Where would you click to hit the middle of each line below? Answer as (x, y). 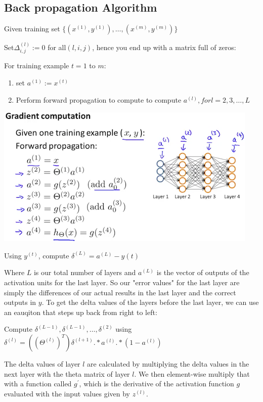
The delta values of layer (42, 363)
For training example (37, 65)
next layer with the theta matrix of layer (67, 373)
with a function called (38, 384)
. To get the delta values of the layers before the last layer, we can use (150, 302)
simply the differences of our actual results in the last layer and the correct (120, 292)
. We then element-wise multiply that (192, 373)
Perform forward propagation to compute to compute (99, 99)
